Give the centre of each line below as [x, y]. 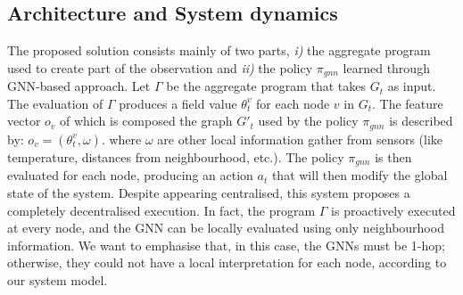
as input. [412, 86]
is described [421, 121]
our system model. [58, 279]
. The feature [407, 103]
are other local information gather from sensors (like [300, 139]
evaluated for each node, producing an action [130, 175]
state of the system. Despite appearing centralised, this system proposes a [209, 192]
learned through [386, 67]
